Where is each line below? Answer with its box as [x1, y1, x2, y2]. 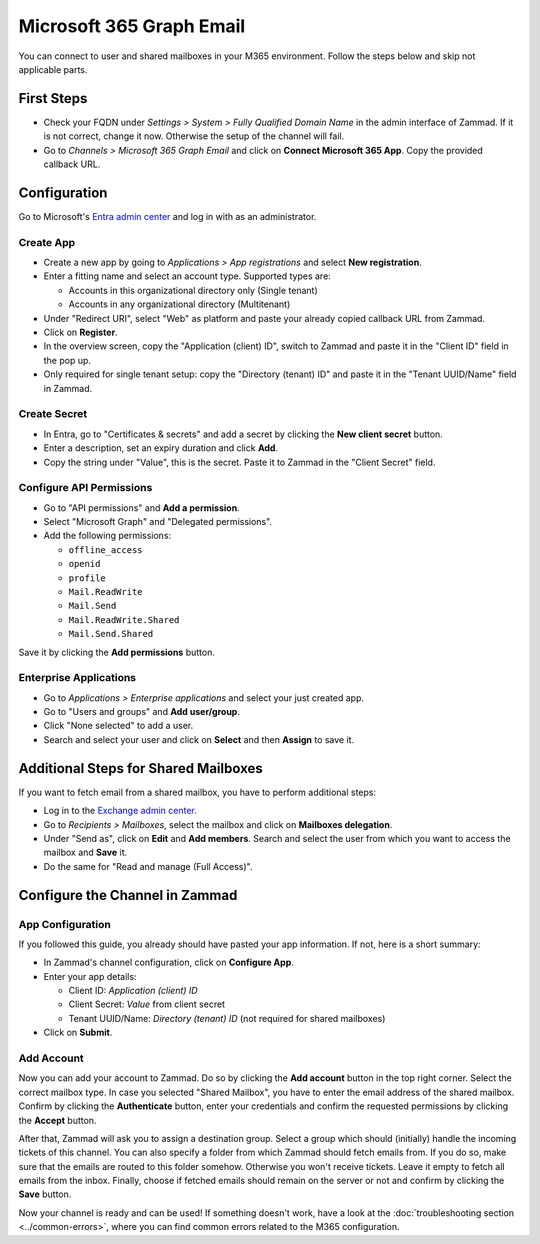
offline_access [68, 544, 144, 555]
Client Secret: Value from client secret [68, 998, 225, 1010]
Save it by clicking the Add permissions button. [18, 646, 215, 658]
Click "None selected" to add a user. [43, 720, 194, 732]
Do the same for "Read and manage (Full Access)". [43, 860, 253, 872]
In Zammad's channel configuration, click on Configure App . [43, 956, 295, 969]
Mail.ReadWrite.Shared [68, 614, 180, 625]
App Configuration [18, 917, 112, 931]
